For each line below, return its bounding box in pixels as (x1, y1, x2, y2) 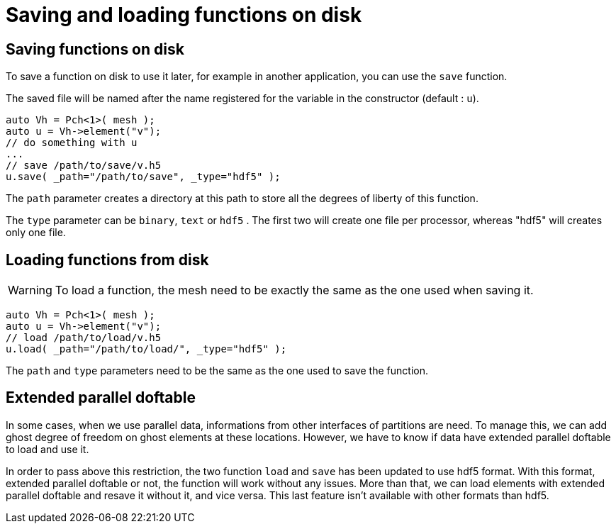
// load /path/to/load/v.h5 (6, 332, 162, 344)
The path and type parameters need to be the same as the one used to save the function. (6, 364, 428, 377)
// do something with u (6, 137, 138, 149)
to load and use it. (6, 442, 89, 455)
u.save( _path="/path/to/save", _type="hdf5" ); (6, 171, 281, 183)
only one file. (6, 226, 66, 239)
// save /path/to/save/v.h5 (6, 160, 162, 172)
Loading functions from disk (6, 250, 209, 269)
